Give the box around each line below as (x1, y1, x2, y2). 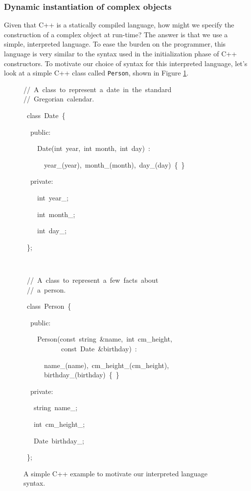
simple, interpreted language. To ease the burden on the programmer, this (4, 39, 226, 49)
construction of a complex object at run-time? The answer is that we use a (4, 29, 228, 39)
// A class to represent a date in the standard (23, 84, 172, 94)
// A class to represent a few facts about (26, 274, 159, 285)
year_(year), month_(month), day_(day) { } (44, 159, 185, 170)
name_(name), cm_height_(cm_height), (44, 360, 169, 370)
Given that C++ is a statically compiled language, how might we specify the (4, 20, 234, 30)
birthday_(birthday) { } (44, 369, 119, 380)
